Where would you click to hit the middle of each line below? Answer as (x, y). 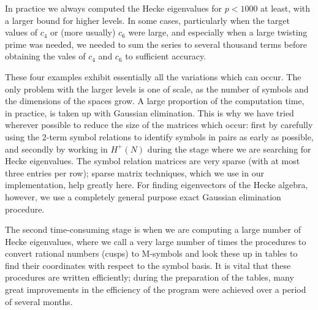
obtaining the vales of (45, 56)
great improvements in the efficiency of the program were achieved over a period (156, 289)
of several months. (39, 301)
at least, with (286, 8)
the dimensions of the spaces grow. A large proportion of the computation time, (155, 101)
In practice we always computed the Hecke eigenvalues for (114, 8)
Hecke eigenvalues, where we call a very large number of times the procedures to (156, 241)
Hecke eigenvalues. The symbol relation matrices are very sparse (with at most (153, 161)
